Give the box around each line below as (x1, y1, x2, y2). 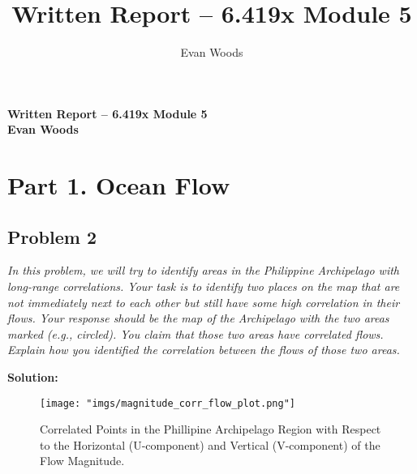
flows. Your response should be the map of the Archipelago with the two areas (7, 310, 389, 327)
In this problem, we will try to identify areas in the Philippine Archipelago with (7, 262, 399, 279)
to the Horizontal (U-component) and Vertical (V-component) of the (40, 436, 380, 453)
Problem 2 (7, 224, 97, 249)
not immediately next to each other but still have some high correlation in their (7, 293, 400, 310)
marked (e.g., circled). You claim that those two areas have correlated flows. (7, 325, 384, 342)
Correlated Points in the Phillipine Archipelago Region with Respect (40, 421, 381, 438)
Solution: (7, 369, 58, 386)
